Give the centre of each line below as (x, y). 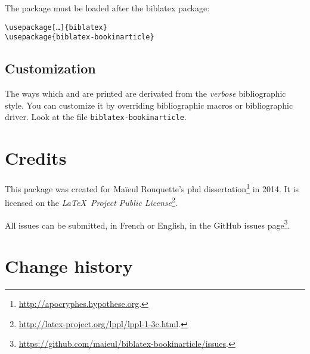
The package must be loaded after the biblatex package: (107, 8)
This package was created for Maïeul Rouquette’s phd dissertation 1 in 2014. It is (152, 188)
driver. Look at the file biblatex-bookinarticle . (96, 117)
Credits (36, 158)
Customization (50, 68)
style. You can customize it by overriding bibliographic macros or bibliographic (149, 105)
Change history (69, 266)
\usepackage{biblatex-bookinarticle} (80, 37)
